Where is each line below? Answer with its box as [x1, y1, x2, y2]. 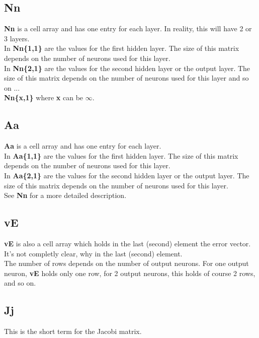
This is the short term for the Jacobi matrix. [4, 326, 142, 336]
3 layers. [4, 33, 30, 43]
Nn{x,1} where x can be [4, 92, 83, 103]
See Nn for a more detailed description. [4, 190, 127, 200]
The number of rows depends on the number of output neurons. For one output [4, 258, 249, 268]
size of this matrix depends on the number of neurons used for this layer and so [4, 73, 249, 83]
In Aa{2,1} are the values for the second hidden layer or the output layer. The [4, 170, 249, 180]
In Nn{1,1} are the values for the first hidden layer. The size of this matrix [4, 43, 239, 53]
